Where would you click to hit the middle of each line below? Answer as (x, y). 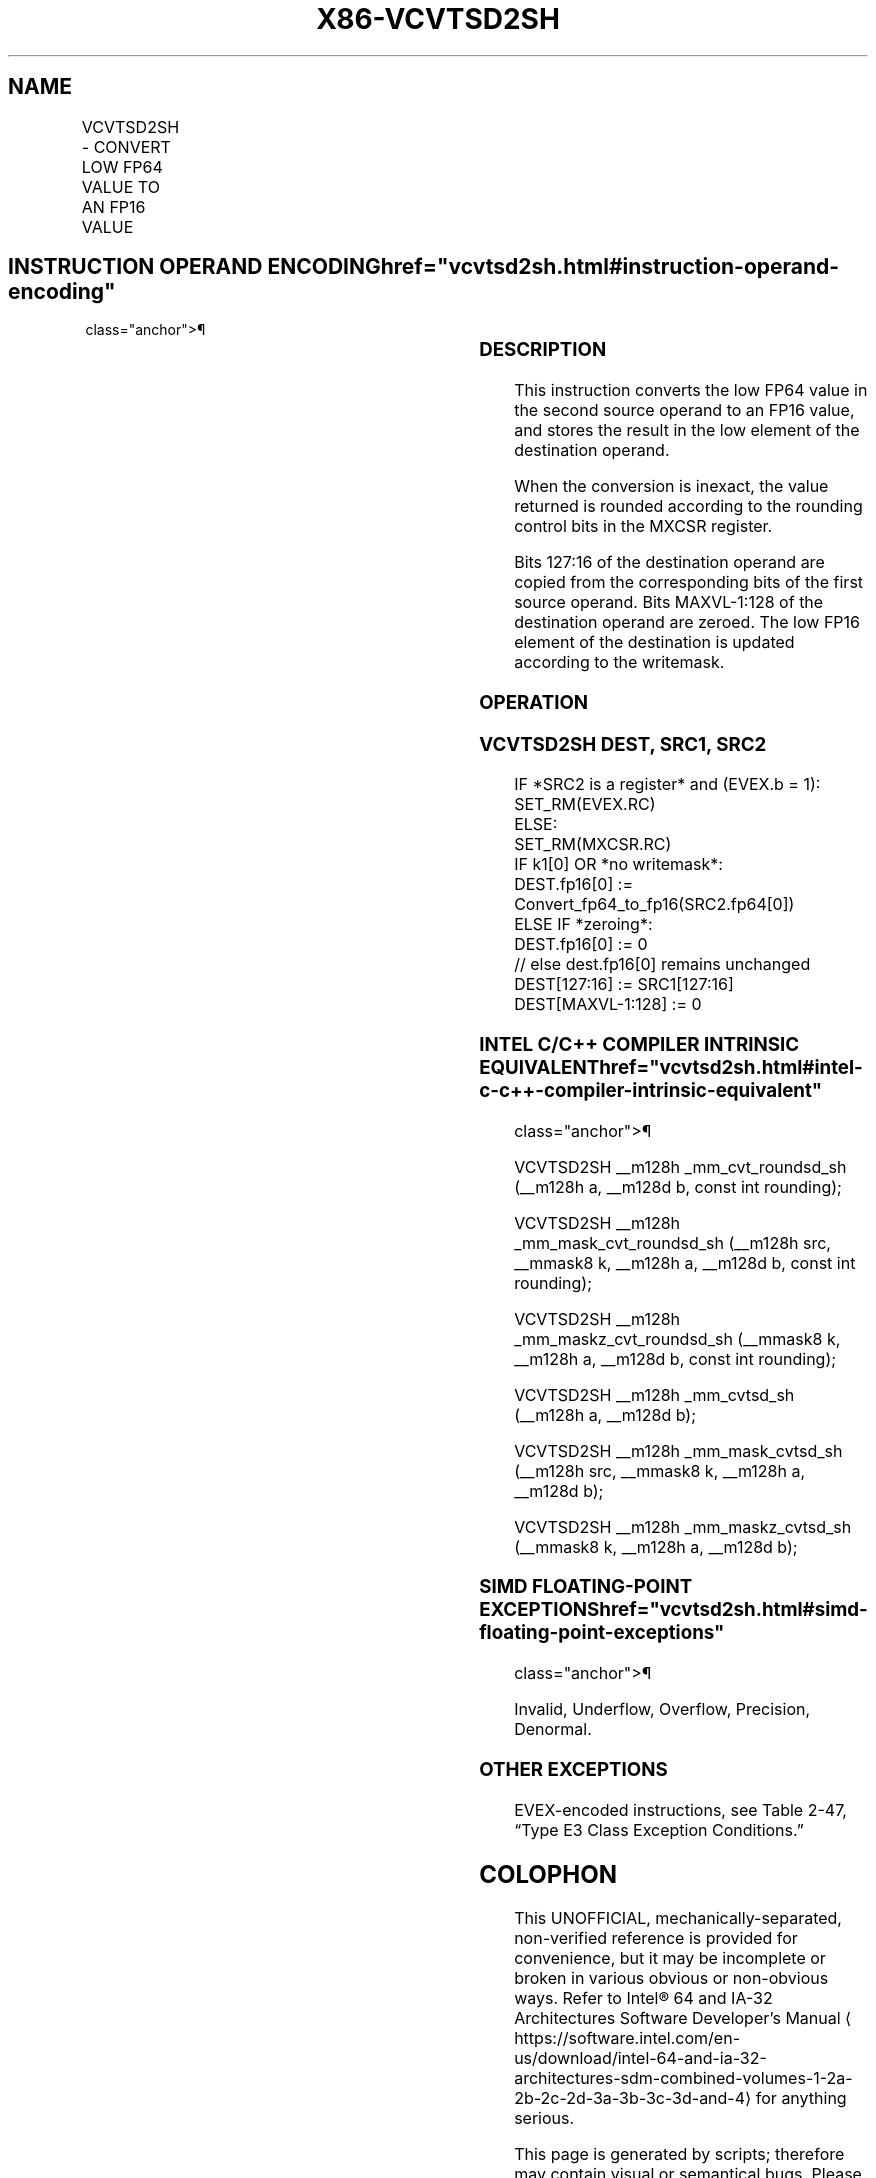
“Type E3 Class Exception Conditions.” (659, 1829)
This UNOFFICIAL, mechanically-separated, (678, 1918)
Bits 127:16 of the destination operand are (669, 562)
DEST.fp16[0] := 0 (581, 944)
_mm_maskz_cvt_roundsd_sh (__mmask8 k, (677, 1338)
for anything (801, 2098)
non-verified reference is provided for (656, 1938)
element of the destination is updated (654, 642)
